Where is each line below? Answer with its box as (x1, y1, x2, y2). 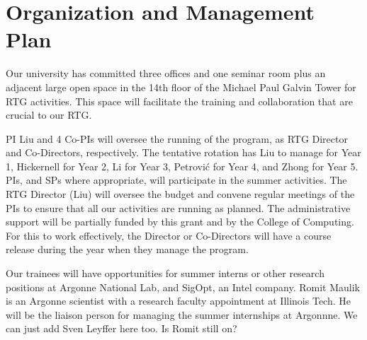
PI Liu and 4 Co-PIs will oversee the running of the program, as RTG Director (6, 131, 348, 146)
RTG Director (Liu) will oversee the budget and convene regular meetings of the (6, 187, 355, 201)
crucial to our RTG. (6, 107, 92, 122)
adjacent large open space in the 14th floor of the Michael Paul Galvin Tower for (6, 79, 356, 94)
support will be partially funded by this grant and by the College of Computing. (6, 214, 354, 229)
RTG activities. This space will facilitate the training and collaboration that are (6, 93, 353, 108)
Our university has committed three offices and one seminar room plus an (6, 66, 326, 81)
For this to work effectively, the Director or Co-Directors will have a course (6, 228, 332, 242)
